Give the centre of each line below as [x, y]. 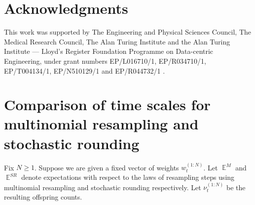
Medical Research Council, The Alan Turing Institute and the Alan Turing [117, 41]
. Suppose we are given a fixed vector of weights [107, 167]
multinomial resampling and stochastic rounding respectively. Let [103, 187]
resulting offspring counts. [43, 197]
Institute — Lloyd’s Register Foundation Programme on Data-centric [109, 51]
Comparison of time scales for [107, 104]
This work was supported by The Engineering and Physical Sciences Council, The [128, 32]
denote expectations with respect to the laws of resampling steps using [128, 177]
